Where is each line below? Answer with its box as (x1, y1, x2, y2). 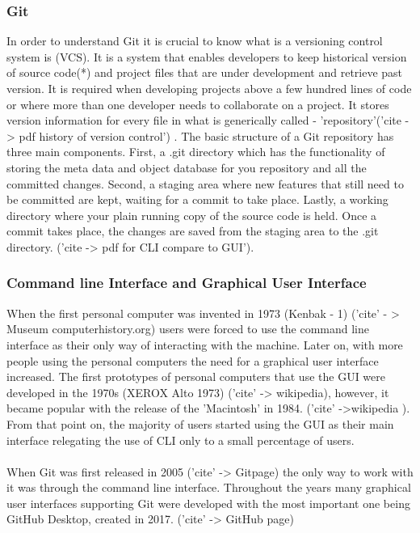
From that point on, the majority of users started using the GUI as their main (6, 415, 394, 432)
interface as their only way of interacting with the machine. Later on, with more (6, 336, 403, 353)
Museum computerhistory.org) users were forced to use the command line (6, 320, 369, 337)
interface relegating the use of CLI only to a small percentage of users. (6, 431, 355, 448)
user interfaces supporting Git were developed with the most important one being (6, 494, 410, 511)
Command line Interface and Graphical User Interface (6, 273, 367, 293)
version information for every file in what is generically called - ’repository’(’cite (6, 112, 401, 129)
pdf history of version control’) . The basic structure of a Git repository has (19, 127, 394, 144)
